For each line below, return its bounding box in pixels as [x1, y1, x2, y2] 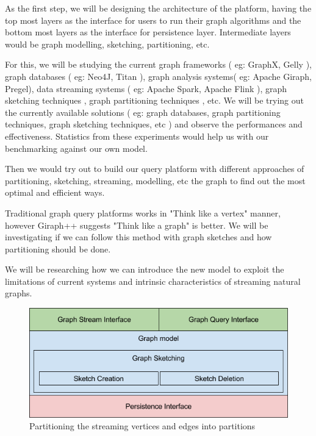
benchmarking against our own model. [5, 141, 148, 154]
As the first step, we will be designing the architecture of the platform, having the [5, 2, 312, 14]
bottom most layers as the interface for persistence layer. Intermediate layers [5, 26, 291, 38]
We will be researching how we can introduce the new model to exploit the [5, 263, 284, 276]
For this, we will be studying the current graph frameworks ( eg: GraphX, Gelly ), [5, 58, 312, 71]
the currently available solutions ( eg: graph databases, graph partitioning [5, 105, 281, 118]
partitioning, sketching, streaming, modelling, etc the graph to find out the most [5, 174, 306, 187]
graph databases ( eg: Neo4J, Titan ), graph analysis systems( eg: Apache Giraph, [5, 70, 312, 82]
